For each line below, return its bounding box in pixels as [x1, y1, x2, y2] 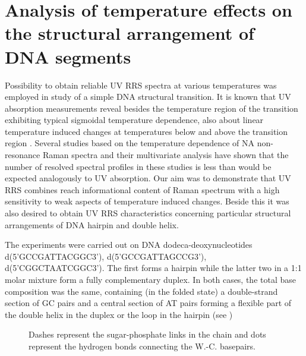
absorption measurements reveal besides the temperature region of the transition [5, 102, 298, 114]
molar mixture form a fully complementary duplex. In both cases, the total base [5, 273, 296, 285]
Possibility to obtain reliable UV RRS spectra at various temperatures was [5, 78, 277, 91]
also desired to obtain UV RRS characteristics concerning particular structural [5, 207, 291, 219]
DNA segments [5, 44, 131, 68]
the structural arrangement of [5, 21, 254, 45]
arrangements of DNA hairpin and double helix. [5, 218, 179, 231]
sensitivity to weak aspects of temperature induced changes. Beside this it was [5, 195, 289, 207]
